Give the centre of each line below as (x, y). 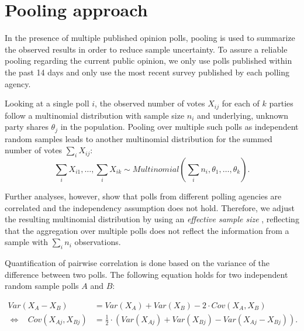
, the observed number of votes (150, 103)
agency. (18, 83)
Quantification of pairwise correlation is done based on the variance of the (137, 263)
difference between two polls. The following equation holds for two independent (146, 274)
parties (281, 103)
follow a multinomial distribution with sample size (95, 115)
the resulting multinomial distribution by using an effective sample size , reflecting (152, 219)
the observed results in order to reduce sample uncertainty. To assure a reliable (146, 49)
